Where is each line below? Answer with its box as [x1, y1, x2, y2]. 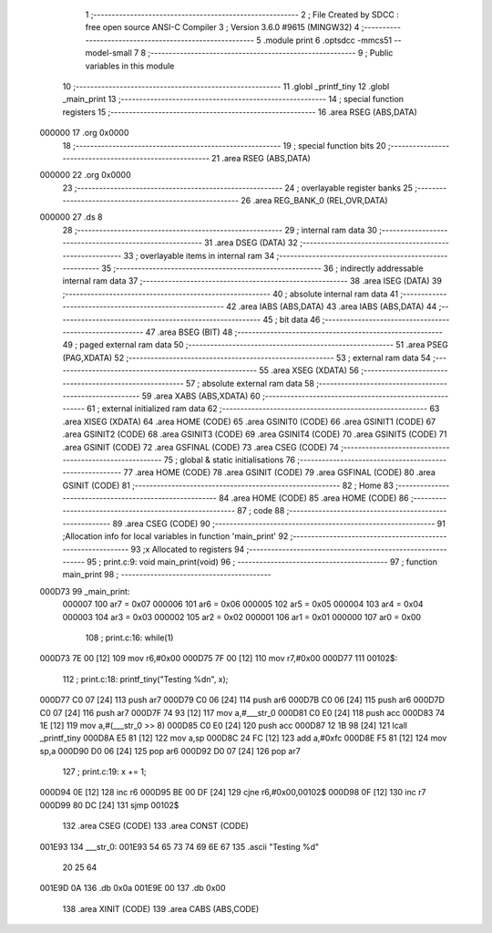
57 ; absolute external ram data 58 [185, 378, 314, 389]
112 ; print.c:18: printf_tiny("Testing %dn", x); [62, 673, 229, 684]
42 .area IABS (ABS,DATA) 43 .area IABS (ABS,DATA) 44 [226, 301, 437, 312]
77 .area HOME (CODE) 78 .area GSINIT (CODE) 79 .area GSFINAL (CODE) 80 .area [123, 467, 436, 478]
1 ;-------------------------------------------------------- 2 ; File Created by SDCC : [85, 9, 400, 20]
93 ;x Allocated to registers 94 [130, 544, 245, 555]
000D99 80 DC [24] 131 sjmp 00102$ [39, 799, 179, 811]
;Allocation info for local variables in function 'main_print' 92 [62, 531, 289, 542]
